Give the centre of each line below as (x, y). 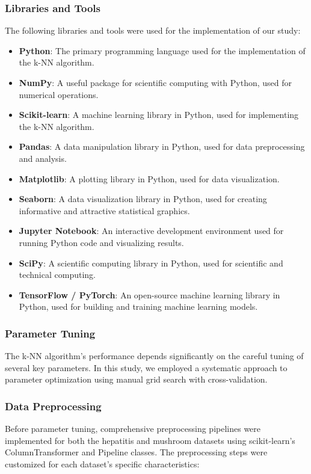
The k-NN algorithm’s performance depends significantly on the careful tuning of (154, 356)
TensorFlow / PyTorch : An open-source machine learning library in (149, 294)
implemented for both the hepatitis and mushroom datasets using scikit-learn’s (150, 440)
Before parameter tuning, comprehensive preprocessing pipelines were (133, 429)
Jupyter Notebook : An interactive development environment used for (151, 231)
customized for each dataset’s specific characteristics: (102, 463)
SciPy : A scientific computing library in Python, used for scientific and (151, 263)
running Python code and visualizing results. (101, 242)
